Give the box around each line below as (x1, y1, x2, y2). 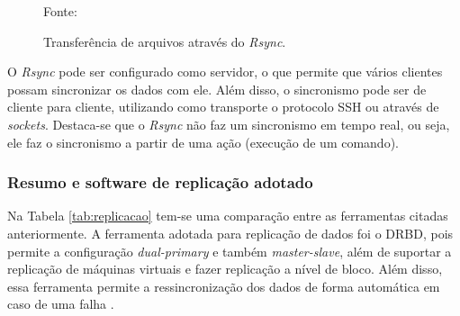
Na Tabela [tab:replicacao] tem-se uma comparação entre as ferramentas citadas (7, 206, 448, 225)
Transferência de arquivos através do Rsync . (43, 32, 286, 50)
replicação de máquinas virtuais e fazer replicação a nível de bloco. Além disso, (7, 259, 443, 278)
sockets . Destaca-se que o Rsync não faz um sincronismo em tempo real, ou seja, (7, 114, 450, 133)
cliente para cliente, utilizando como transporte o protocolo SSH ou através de (7, 97, 439, 116)
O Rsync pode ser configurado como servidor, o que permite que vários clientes (7, 62, 443, 81)
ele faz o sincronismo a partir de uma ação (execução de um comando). (7, 132, 399, 151)
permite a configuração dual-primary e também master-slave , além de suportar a (7, 241, 452, 260)
